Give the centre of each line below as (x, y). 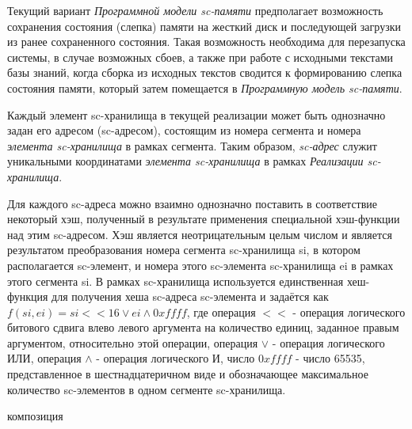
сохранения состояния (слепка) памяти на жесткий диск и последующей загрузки (204, 26)
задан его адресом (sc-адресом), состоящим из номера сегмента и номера (184, 130)
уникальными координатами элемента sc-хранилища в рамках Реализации (185, 161)
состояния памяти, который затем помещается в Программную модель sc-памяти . (205, 87)
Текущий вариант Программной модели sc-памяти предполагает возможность (195, 10)
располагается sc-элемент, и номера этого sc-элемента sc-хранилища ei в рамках (200, 265)
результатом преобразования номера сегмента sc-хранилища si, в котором (184, 250)
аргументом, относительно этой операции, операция (133, 342)
